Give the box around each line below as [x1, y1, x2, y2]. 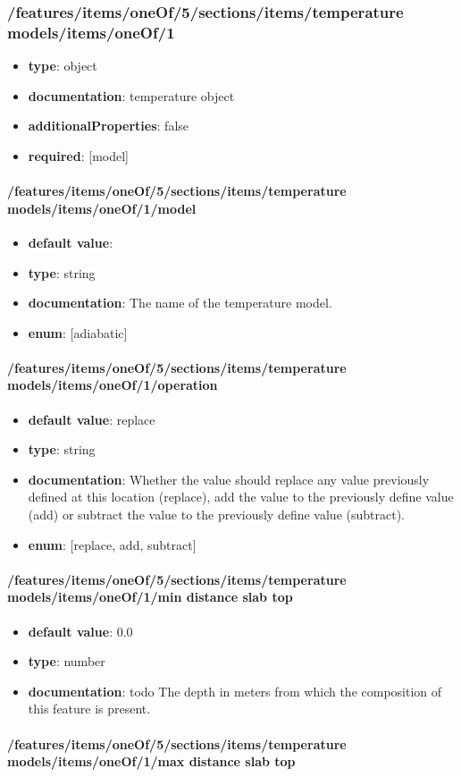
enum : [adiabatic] [28, 323, 128, 342]
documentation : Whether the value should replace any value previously [28, 469, 430, 488]
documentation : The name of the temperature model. [28, 293, 332, 312]
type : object [28, 56, 97, 75]
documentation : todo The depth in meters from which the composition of [28, 681, 442, 700]
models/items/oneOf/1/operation [7, 376, 218, 394]
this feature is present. [28, 699, 151, 718]
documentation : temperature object [28, 86, 235, 105]
